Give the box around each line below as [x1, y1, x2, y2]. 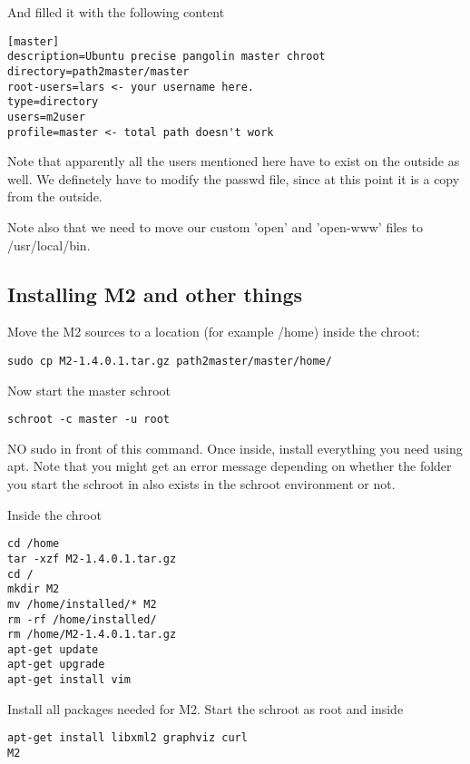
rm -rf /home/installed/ [7, 612, 157, 626]
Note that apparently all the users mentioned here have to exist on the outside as [7, 152, 460, 171]
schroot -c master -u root [7, 413, 170, 426]
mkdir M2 [7, 583, 60, 596]
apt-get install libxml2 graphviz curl [7, 731, 248, 745]
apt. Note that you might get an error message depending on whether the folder [7, 456, 452, 475]
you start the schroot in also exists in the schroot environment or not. [7, 475, 396, 494]
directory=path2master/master [7, 64, 190, 78]
